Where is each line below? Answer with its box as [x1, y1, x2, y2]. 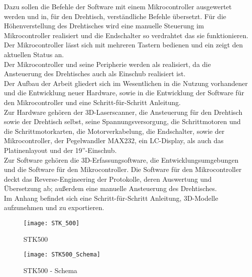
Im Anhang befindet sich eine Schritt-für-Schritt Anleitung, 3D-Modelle [4, 192, 218, 203]
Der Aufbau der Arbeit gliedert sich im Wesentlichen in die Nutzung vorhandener [4, 78, 248, 88]
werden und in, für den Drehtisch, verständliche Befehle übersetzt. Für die [4, 11, 226, 21]
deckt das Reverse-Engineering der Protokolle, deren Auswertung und [4, 173, 212, 184]
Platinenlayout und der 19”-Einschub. [4, 145, 117, 155]
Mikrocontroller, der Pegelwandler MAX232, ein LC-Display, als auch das [4, 135, 224, 146]
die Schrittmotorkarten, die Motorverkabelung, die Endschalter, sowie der [4, 126, 225, 136]
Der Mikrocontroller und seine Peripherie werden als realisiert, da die [4, 59, 211, 69]
